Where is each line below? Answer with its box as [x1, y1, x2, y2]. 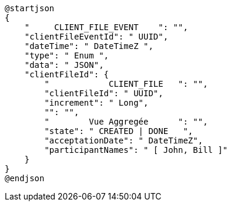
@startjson [5, 4, 55, 13]
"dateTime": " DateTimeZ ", [24, 41, 153, 51]
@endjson [5, 174, 45, 183]
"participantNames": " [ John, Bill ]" [44, 145, 228, 155]
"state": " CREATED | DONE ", [44, 126, 193, 136]
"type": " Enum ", [24, 51, 109, 60]
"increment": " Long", [44, 98, 149, 107]
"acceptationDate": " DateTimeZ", [44, 136, 203, 145]
